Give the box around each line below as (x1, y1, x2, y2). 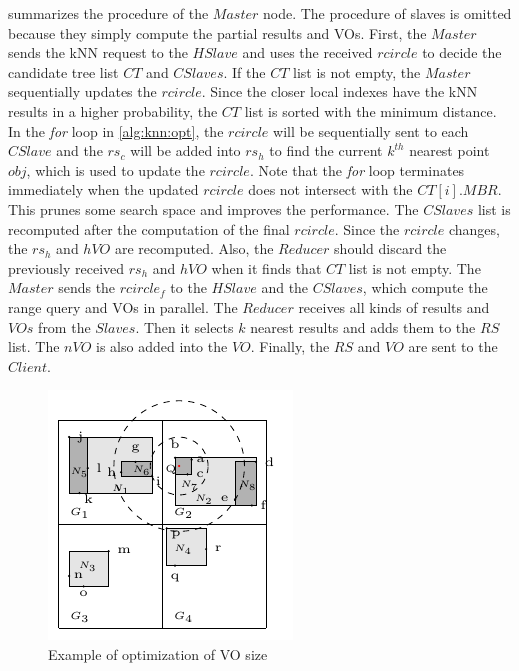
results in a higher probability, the (8, 100, 218, 121)
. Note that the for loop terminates (249, 159, 465, 180)
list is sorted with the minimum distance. (244, 100, 497, 121)
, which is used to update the (26, 159, 205, 180)
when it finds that (211, 257, 322, 278)
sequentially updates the (8, 81, 157, 102)
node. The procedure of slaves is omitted (262, 3, 512, 23)
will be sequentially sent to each (273, 120, 469, 141)
